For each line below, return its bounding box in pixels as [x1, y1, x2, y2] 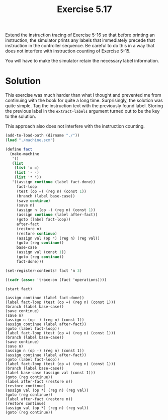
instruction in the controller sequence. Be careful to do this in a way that [5, 43, 155, 49]
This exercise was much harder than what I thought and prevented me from [5, 92, 161, 98]
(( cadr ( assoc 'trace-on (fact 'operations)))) [5, 277, 107, 283]
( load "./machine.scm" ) [5, 137, 55, 143]
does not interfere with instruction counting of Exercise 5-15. [5, 48, 131, 54]
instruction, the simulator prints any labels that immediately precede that [5, 37, 155, 43]
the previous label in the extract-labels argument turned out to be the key [5, 108, 160, 114]
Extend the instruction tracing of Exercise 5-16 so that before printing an [5, 32, 155, 38]
